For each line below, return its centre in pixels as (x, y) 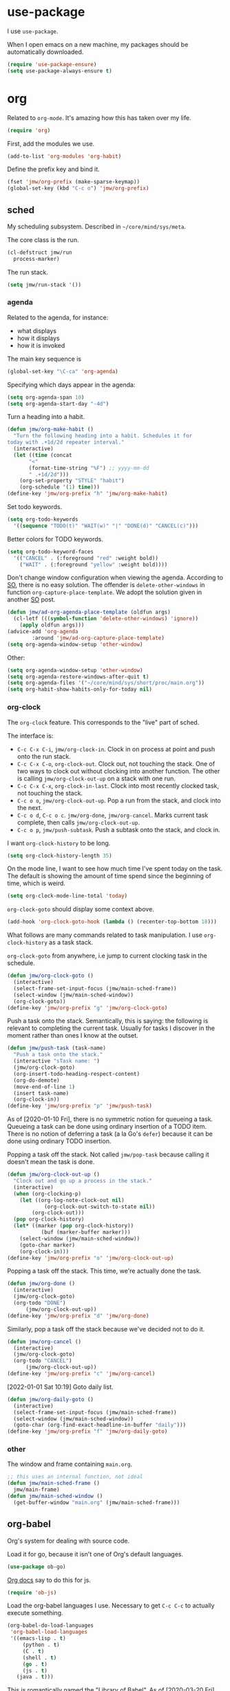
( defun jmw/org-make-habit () (51, 429)
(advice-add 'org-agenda (43, 632)
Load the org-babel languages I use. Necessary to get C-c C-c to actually (111, 1605)
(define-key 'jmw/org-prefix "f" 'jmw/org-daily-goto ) (87, 1432)
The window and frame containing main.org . (70, 1464)
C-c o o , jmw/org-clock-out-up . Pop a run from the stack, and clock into (119, 800)
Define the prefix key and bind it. (53, 169)
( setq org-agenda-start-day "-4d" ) (58, 404)
